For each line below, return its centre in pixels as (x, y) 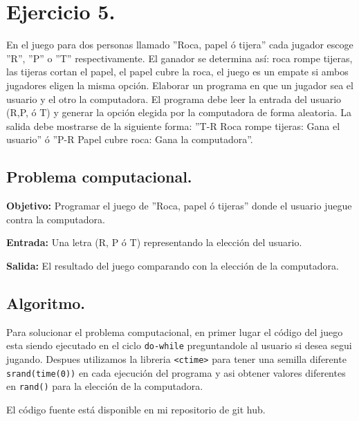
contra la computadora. (56, 219)
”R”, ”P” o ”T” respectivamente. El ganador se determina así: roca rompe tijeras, (179, 58)
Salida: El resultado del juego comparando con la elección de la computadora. (173, 265)
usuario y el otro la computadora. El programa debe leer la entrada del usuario (174, 99)
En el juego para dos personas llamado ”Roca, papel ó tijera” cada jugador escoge (180, 45)
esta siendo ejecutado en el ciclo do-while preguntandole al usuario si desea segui (179, 345)
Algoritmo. (46, 302)
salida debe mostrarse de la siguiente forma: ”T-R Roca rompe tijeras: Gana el (173, 125)
